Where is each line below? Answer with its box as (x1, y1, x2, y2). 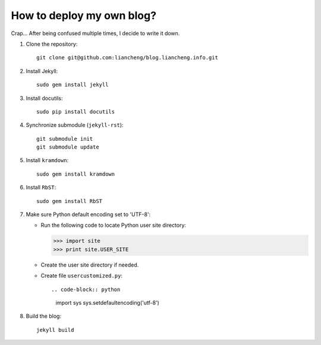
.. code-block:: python (51, 286, 121, 293)
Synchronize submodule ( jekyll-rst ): (26, 122, 124, 129)
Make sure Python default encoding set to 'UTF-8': (26, 211, 151, 218)
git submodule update (36, 144, 99, 151)
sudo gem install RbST (36, 198, 103, 204)
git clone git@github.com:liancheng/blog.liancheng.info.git (36, 54, 218, 61)
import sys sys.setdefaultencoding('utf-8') (55, 299, 160, 306)
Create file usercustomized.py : (40, 272, 123, 279)
